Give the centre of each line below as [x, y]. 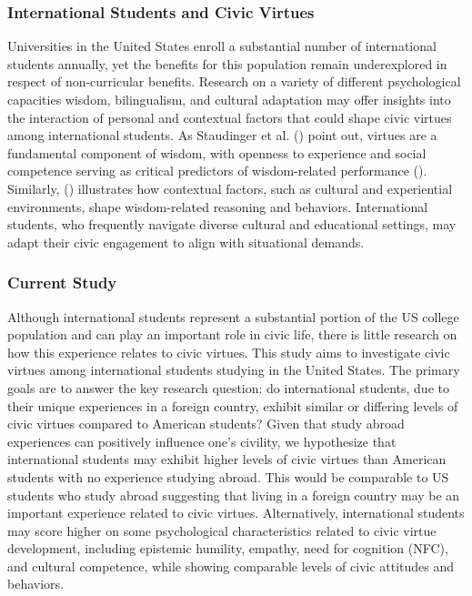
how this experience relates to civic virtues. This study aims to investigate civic [229, 352]
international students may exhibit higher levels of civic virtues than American [227, 459]
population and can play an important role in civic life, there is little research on [232, 334]
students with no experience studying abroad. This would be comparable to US [228, 476]
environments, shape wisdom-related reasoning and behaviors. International [218, 206]
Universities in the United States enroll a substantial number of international [222, 46]
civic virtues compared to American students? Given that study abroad [206, 424]
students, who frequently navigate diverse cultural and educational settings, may [232, 224]
